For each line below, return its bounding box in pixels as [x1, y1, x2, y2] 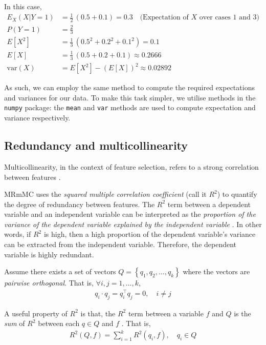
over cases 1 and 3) [199, 14, 259, 22]
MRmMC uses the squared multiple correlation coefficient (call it [4, 189, 207, 199]
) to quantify [217, 189, 257, 199]
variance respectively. [4, 112, 71, 123]
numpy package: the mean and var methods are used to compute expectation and [4, 102, 256, 113]
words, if [4, 229, 31, 239]
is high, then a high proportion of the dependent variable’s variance [43, 229, 256, 239]
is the [234, 308, 251, 318]
